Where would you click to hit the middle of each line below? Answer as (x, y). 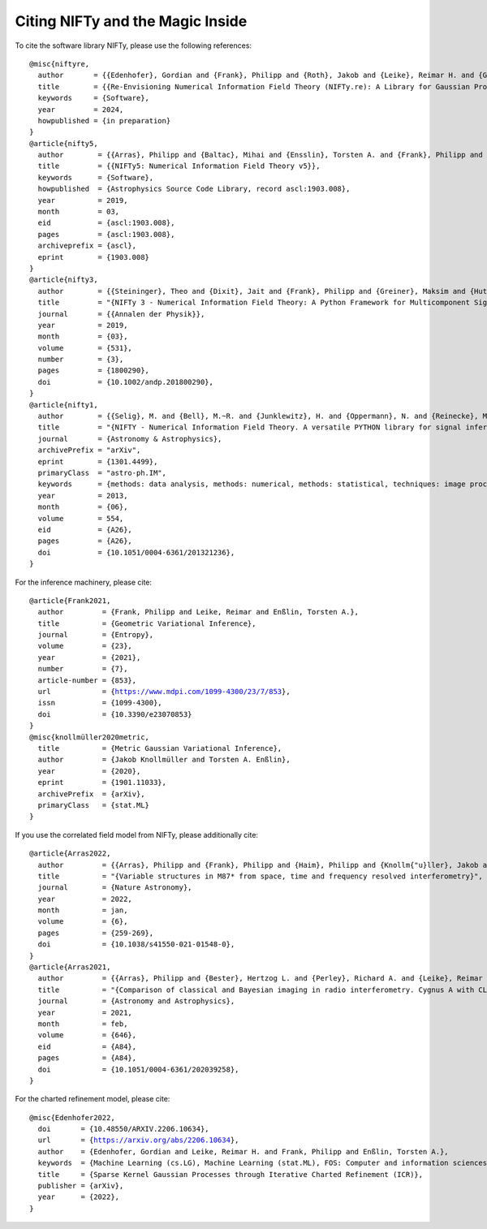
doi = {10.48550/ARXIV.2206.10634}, (124, 1129)
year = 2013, (83, 496)
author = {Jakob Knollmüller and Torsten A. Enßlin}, (164, 760)
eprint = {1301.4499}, (98, 461)
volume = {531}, (85, 348)
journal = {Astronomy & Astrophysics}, (130, 439)
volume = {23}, (85, 646)
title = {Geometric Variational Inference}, (147, 623)
